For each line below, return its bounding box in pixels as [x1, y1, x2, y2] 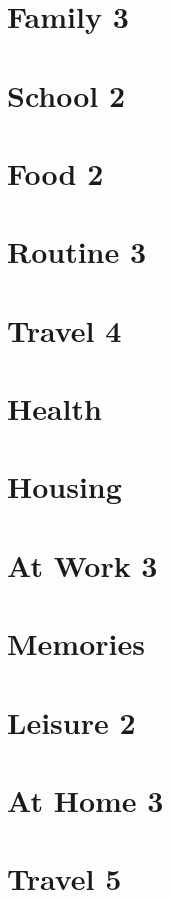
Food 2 [7, 152, 104, 193]
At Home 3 [7, 779, 164, 820]
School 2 [7, 74, 126, 115]
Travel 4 [7, 309, 122, 350]
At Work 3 [7, 544, 158, 585]
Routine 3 [7, 231, 147, 272]
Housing [7, 466, 122, 507]
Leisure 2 [7, 701, 136, 742]
